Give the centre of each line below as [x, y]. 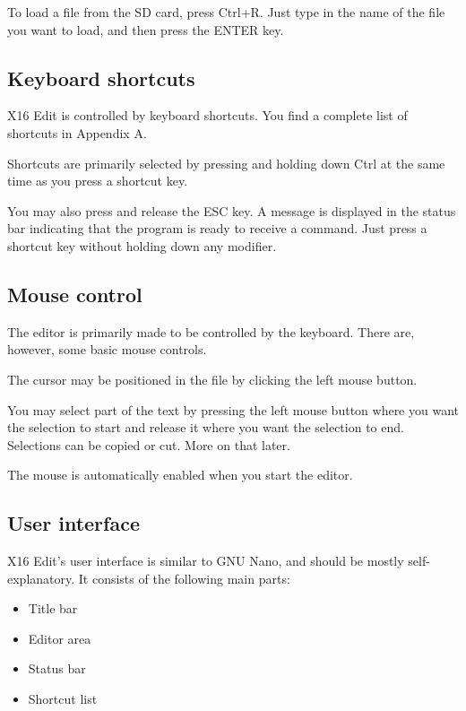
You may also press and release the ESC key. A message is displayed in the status [232, 210]
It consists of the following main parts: [184, 578]
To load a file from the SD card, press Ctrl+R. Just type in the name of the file [226, 12]
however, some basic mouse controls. [107, 349]
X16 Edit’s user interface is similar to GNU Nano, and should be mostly [206, 561]
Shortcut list [63, 699]
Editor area [60, 638]
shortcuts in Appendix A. [77, 132]
